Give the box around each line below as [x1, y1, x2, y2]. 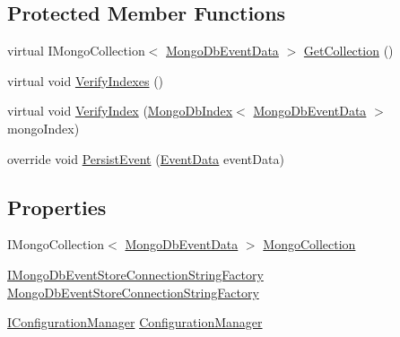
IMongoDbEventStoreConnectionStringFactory [7, 264, 264, 283]
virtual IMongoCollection [7, 41, 145, 60]
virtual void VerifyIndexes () [7, 71, 164, 90]
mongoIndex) [7, 118, 80, 137]
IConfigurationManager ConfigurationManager [7, 313, 263, 332]
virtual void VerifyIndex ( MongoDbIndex [7, 101, 233, 120]
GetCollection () [303, 41, 394, 60]
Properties [7, 193, 107, 220]
